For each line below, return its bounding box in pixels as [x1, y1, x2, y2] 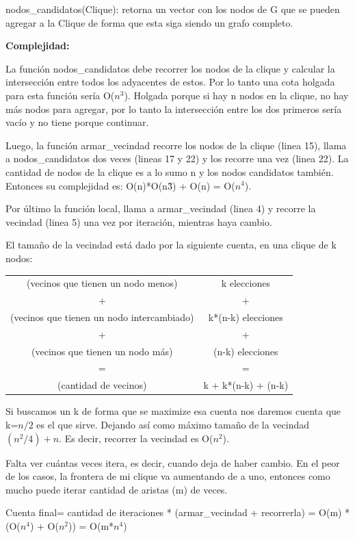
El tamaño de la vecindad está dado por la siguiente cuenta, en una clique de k [5, 238, 337, 252]
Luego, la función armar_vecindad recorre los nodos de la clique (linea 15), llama [5, 138, 347, 152]
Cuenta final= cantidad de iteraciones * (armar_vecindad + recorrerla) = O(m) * [5, 505, 350, 520]
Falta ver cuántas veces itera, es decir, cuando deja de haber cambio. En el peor [5, 455, 340, 470]
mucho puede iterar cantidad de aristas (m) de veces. [5, 482, 228, 496]
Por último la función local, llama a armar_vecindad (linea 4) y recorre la [5, 201, 316, 216]
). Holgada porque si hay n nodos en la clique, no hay [124, 88, 349, 102]
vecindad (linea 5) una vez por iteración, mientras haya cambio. [5, 214, 272, 229]
